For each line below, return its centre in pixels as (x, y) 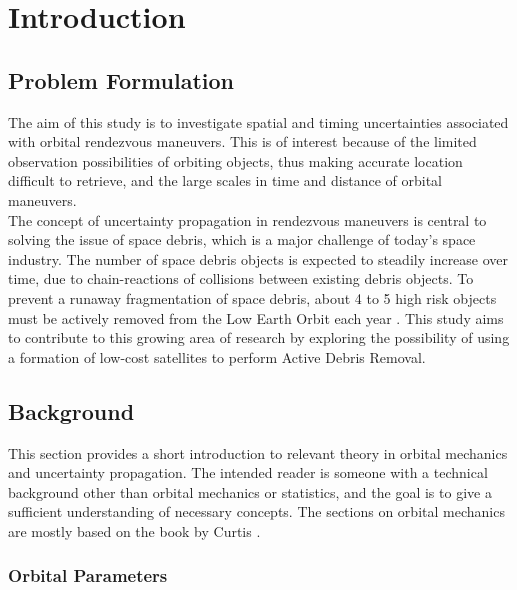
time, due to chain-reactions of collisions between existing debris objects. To (241, 278)
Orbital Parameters (88, 575)
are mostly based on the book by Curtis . (134, 530)
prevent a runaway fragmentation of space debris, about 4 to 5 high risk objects (252, 297)
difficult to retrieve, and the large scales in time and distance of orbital (225, 180)
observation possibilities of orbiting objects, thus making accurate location (235, 160)
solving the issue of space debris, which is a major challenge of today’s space (242, 239)
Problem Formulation (121, 79)
